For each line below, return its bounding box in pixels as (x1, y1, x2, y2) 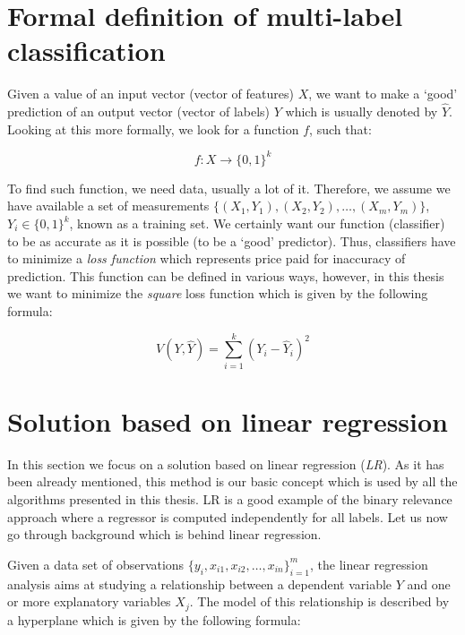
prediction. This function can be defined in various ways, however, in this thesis (7, 266, 444, 285)
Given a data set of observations (7, 554, 185, 573)
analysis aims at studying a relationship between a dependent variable (7, 574, 392, 593)
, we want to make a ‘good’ (308, 84, 458, 103)
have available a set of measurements (7, 196, 210, 215)
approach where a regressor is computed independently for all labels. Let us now (7, 507, 448, 526)
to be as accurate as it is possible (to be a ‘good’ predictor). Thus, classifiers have (7, 231, 456, 250)
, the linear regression (310, 554, 428, 573)
